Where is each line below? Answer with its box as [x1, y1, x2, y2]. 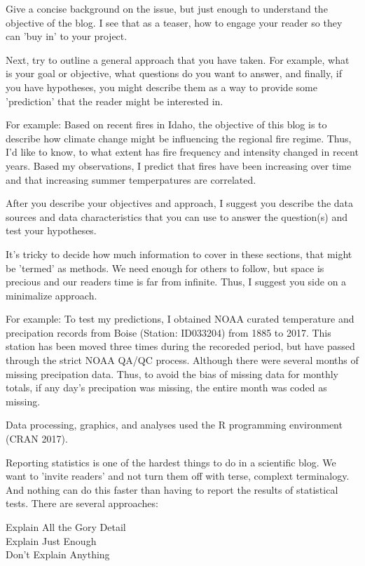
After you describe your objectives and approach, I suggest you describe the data [6, 196, 354, 210]
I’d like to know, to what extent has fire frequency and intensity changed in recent [6, 144, 359, 159]
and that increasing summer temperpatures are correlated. [6, 172, 256, 187]
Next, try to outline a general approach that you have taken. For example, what [6, 52, 350, 67]
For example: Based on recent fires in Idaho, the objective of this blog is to [6, 117, 327, 132]
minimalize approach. [6, 288, 97, 302]
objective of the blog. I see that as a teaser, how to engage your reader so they [6, 15, 343, 29]
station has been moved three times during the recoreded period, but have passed [6, 339, 355, 353]
